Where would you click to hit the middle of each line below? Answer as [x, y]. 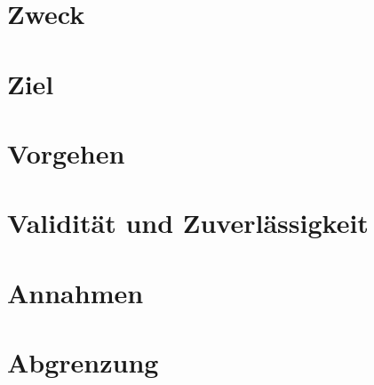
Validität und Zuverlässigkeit [188, 223]
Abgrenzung [83, 362]
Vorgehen [66, 152]
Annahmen [76, 292]
